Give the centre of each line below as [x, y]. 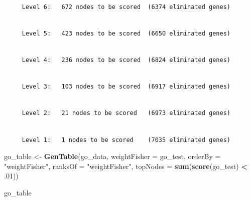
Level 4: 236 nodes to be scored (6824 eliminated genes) [126, 60]
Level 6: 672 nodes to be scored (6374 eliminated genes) [126, 7]
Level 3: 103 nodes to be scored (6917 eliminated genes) [126, 87]
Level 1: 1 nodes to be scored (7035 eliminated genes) [126, 140]
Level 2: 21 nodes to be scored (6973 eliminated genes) [126, 113]
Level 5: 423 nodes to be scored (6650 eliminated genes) [126, 33]
